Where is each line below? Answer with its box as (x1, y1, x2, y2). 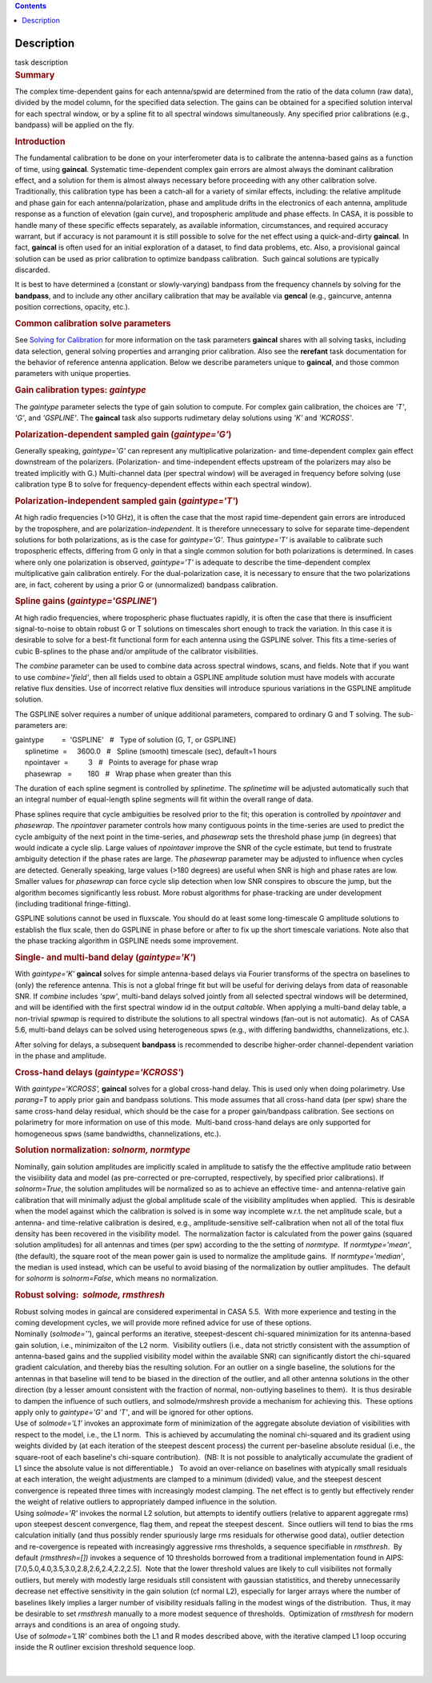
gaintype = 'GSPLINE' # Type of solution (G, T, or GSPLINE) (14, 735, 237, 745)
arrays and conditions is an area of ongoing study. (14, 1620, 181, 1629)
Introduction (14, 136, 66, 147)
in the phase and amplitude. (14, 1050, 107, 1060)
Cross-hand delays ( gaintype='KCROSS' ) (14, 1066, 184, 1077)
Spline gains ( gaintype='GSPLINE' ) (14, 596, 158, 607)
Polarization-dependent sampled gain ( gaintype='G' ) (14, 429, 232, 440)
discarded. (14, 265, 50, 275)
